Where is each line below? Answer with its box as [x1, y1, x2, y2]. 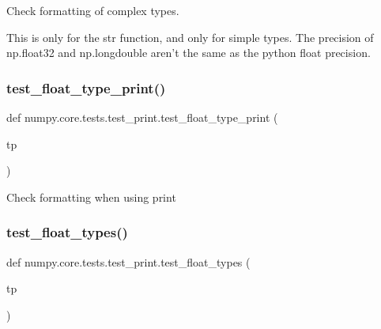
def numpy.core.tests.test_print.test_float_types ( [6, 253, 251, 270]
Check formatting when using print [6, 188, 176, 205]
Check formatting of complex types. [6, 2, 179, 18]
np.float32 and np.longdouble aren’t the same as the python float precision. [6, 44, 371, 61]
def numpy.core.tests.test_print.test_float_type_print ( [6, 109, 278, 125]
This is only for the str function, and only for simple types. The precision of [6, 28, 374, 45]
